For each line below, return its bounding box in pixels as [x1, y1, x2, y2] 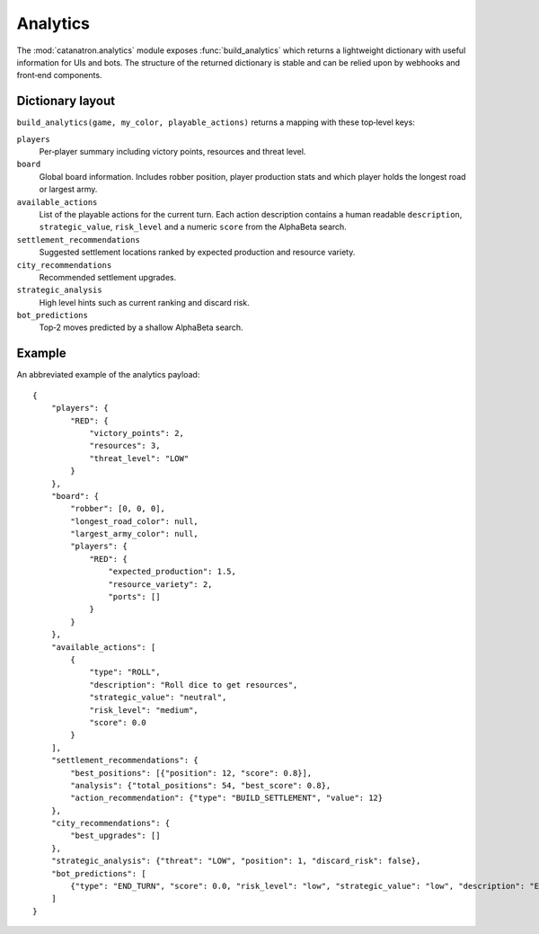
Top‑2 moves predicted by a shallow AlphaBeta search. [39, 322, 243, 333]
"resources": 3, [89, 440, 161, 451]
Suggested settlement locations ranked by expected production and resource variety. [39, 247, 356, 258]
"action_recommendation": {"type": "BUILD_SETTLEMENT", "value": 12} [70, 793, 384, 804]
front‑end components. [16, 70, 102, 81]
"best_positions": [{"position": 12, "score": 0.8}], [70, 768, 313, 778]
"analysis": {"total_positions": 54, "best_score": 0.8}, [70, 780, 331, 790]
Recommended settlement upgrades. [39, 271, 177, 282]
